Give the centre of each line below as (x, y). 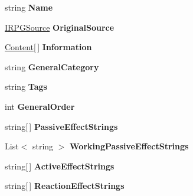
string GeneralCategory (52, 66)
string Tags (26, 86)
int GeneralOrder (40, 106)
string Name (29, 7)
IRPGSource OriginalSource (60, 27)
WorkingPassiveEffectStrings (129, 146)
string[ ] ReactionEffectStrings (65, 186)
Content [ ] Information (48, 47)
